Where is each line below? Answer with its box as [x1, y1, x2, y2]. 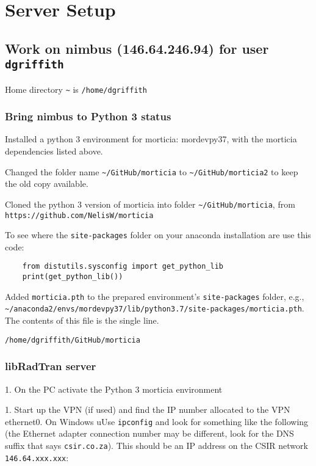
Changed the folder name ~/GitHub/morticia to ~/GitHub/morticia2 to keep [5, 165, 298, 178]
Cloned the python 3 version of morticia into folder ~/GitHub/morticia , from [5, 197, 295, 210]
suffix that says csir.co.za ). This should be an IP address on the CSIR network [5, 439, 308, 451]
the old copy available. [5, 177, 88, 190]
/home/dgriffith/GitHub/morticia [5, 335, 140, 344]
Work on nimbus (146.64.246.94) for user [5, 38, 269, 57]
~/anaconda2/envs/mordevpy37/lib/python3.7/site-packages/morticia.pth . [5, 302, 304, 315]
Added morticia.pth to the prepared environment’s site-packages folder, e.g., [5, 289, 304, 302]
